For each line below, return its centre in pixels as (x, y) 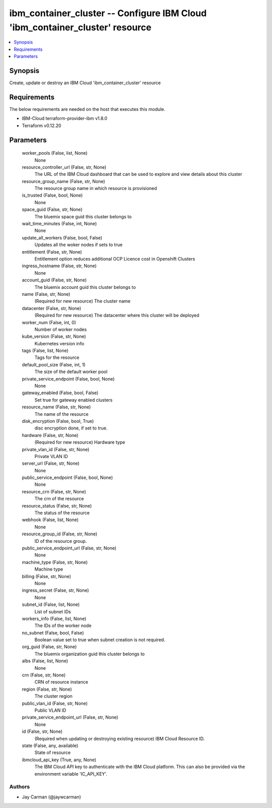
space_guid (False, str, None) (52, 210)
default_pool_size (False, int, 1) (54, 364)
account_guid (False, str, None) (54, 280)
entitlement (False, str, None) (52, 252)
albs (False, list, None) (45, 661)
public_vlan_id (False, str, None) (55, 703)
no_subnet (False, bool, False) (53, 633)
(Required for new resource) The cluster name (83, 301)
